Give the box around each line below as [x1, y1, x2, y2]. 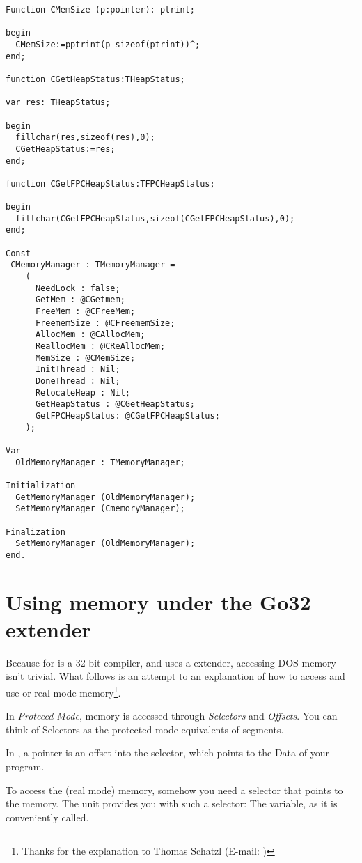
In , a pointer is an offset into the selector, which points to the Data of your [6, 745, 329, 760]
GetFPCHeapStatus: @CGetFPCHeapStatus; [35, 410, 220, 421]
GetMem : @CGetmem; [35, 295, 125, 305]
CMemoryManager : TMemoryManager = [10, 260, 175, 270]
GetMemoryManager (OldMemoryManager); [15, 492, 196, 502]
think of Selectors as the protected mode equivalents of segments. [6, 722, 284, 736]
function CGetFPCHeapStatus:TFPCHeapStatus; [6, 178, 215, 189]
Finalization [6, 527, 65, 537]
